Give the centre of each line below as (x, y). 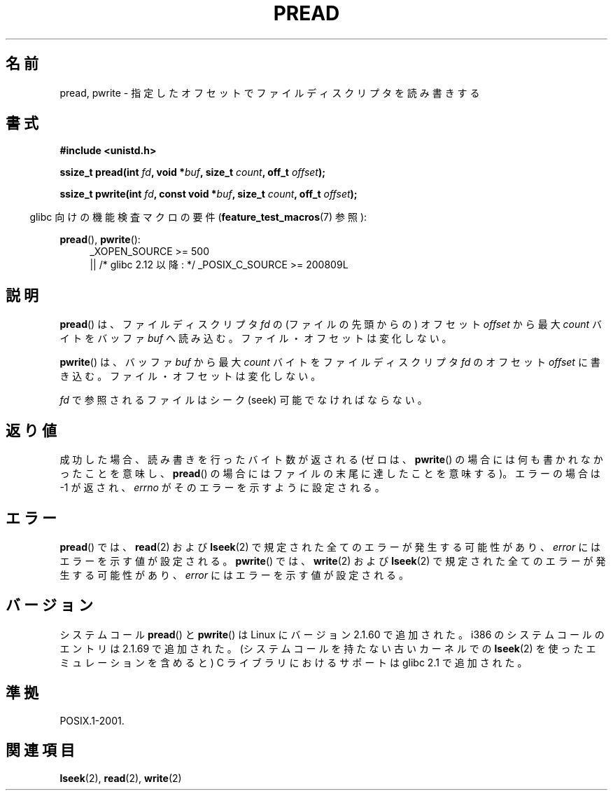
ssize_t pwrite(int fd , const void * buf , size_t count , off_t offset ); (209, 194)
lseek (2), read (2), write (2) (121, 778)
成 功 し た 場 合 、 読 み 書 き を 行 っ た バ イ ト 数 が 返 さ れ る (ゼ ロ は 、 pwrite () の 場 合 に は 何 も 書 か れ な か (331, 460)
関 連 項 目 (40, 750)
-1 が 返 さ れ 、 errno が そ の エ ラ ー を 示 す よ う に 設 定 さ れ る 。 (222, 488)
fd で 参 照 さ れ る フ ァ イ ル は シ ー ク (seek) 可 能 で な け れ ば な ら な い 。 (244, 400)
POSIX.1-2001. (92, 720)
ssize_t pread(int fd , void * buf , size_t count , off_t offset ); (193, 172)
